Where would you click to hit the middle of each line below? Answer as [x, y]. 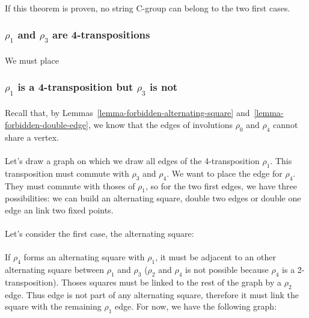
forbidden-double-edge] [47, 124]
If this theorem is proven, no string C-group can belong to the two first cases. [148, 8]
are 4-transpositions [101, 35]
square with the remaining [53, 306]
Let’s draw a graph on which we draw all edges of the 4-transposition [132, 160]
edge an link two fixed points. [59, 209]
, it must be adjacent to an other [216, 257]
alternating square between [55, 270]
